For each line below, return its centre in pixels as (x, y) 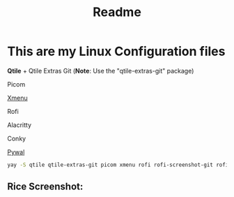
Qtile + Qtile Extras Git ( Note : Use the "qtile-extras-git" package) (101, 71)
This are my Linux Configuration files (116, 51)
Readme (117, 12)
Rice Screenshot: (45, 187)
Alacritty (19, 125)
